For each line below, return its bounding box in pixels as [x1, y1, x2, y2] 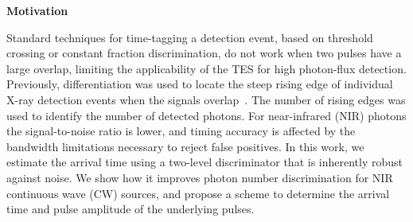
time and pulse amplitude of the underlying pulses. [6, 201, 255, 217]
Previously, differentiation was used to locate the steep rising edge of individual [6, 76, 393, 92]
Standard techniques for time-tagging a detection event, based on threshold [6, 29, 373, 45]
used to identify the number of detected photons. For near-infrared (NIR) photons [6, 107, 407, 123]
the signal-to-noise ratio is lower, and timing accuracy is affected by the [6, 123, 356, 139]
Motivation [6, 2, 68, 18]
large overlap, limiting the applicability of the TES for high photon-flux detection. [6, 60, 407, 76]
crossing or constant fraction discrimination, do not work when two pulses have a [6, 45, 402, 61]
